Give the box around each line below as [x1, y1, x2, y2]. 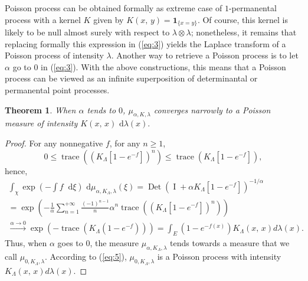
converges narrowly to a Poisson [153, 103, 271, 116]
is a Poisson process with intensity [157, 250, 281, 263]
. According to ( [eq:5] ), [45, 250, 127, 263]
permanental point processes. [5, 84, 110, 96]
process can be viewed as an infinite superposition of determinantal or [5, 72, 258, 84]
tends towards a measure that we [170, 237, 290, 249]
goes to [57, 237, 83, 249]
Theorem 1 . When [5, 103, 76, 116]
